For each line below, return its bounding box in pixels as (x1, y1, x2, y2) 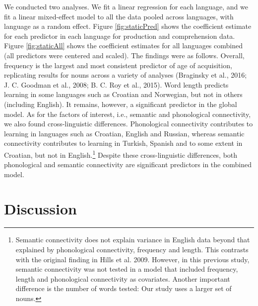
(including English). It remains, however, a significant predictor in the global (4, 99, 237, 109)
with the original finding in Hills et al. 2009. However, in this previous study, (15, 254, 250, 264)
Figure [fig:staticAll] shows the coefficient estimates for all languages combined (4, 40, 243, 51)
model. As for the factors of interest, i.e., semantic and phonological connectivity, (4, 108, 251, 119)
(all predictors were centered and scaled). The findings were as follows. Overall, (4, 50, 245, 60)
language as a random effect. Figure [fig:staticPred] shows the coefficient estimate (4, 21, 252, 31)
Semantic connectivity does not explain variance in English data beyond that (15, 234, 250, 245)
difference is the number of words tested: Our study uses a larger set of (15, 283, 232, 294)
